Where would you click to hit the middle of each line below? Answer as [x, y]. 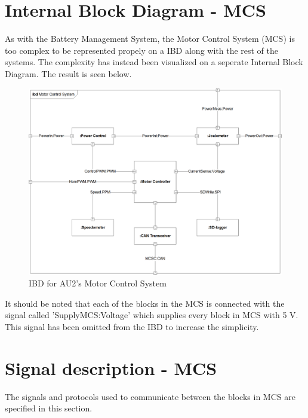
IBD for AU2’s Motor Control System [98, 283]
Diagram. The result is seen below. [68, 73]
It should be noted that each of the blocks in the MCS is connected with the [145, 303]
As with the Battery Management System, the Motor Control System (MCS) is [150, 39]
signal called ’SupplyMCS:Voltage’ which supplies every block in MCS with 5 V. [152, 315]
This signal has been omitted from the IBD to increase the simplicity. [132, 327]
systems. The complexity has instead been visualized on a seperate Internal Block [154, 62]
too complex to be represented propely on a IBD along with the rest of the [142, 50]
